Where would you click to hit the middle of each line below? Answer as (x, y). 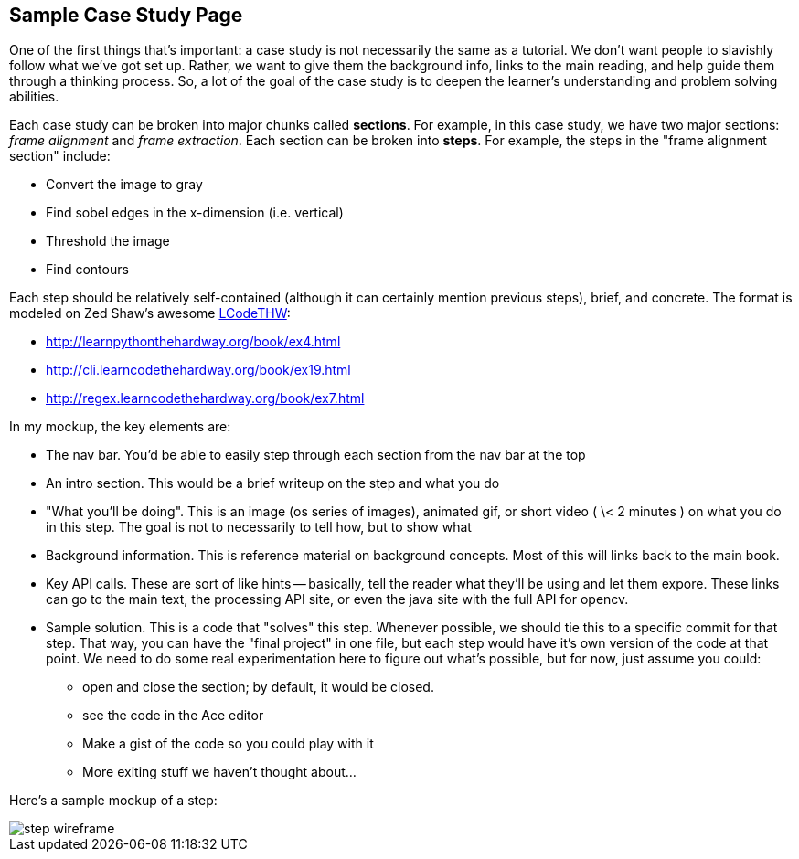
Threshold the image (108, 241)
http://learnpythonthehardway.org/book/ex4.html (193, 342)
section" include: (60, 156)
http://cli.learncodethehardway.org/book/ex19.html (198, 370)
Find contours (87, 270)
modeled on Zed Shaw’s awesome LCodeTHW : (150, 313)
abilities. (34, 97)
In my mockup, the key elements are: (120, 427)
